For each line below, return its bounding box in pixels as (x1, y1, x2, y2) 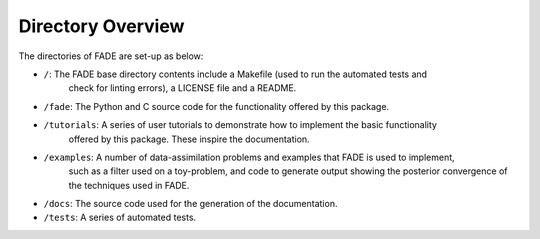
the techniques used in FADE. (68, 179, 190, 191)
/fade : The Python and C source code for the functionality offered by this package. (43, 100, 390, 112)
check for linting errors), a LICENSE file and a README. (68, 82, 297, 94)
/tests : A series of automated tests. (43, 211, 197, 224)
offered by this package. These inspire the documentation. (68, 133, 310, 145)
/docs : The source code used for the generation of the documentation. (43, 198, 338, 210)
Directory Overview (18, 15, 185, 37)
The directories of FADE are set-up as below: (18, 50, 204, 62)
